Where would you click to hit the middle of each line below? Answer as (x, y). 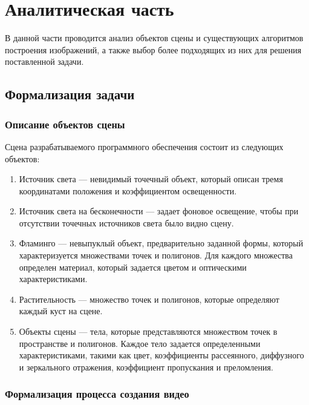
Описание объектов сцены (65, 124)
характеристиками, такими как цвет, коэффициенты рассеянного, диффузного (161, 355)
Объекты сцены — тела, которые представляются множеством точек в (148, 331)
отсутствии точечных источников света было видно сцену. (126, 222)
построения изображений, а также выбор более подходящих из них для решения (153, 49)
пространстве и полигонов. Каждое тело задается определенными (140, 343)
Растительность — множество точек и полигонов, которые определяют (149, 299)
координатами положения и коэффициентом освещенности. (128, 190)
